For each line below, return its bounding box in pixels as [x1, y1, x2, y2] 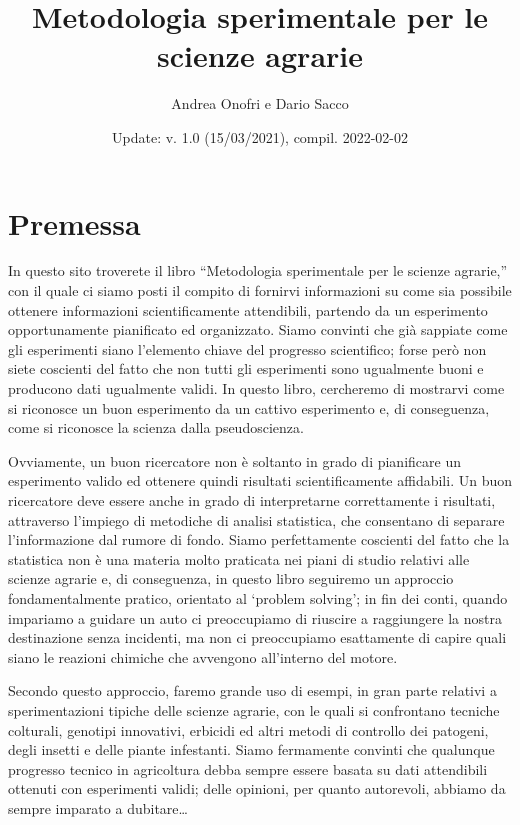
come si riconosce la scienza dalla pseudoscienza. [8, 417, 304, 438]
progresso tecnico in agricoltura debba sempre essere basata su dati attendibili [8, 758, 488, 779]
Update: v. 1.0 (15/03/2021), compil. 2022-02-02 [112, 126, 408, 147]
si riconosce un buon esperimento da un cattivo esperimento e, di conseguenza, [8, 397, 490, 418]
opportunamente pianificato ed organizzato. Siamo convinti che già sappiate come [8, 319, 508, 340]
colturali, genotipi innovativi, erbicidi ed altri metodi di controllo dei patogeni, [8, 719, 489, 740]
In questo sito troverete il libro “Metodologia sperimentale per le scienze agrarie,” [8, 260, 508, 281]
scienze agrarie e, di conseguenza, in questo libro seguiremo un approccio [8, 568, 454, 589]
